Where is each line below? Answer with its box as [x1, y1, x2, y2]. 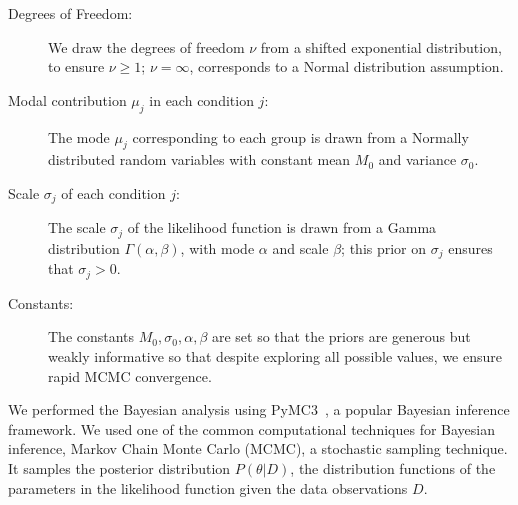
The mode [48, 126, 110, 147]
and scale [272, 237, 329, 258]
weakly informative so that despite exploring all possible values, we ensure [48, 345, 503, 366]
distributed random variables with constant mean [48, 149, 351, 170]
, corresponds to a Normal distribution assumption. [189, 56, 504, 77]
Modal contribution [8, 89, 127, 110]
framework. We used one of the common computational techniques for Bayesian [8, 418, 496, 439]
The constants [48, 326, 135, 347]
